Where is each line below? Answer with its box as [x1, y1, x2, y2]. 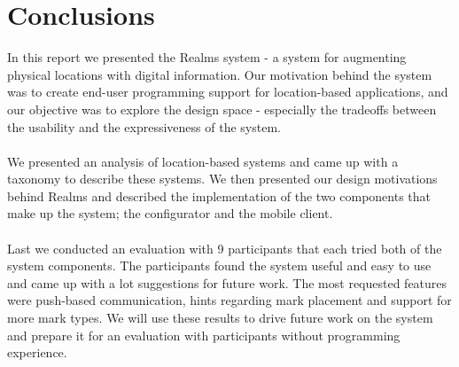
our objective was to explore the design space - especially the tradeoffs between [7, 99, 437, 118]
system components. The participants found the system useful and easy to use [7, 256, 432, 275]
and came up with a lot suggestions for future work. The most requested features [7, 273, 447, 292]
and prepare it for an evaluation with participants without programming [7, 325, 401, 344]
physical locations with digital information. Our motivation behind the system [7, 65, 432, 83]
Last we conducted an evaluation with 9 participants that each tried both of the [7, 238, 442, 257]
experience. [7, 343, 67, 362]
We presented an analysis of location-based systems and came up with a [7, 152, 399, 170]
